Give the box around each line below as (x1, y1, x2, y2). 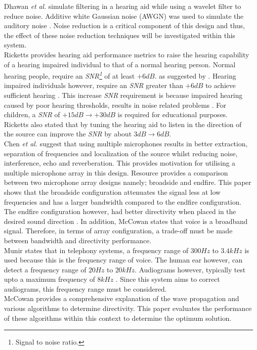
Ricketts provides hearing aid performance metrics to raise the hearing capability (4, 49, 249, 59)
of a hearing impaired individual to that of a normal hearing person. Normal (4, 59, 236, 69)
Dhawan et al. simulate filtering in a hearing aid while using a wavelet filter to (4, 1, 241, 11)
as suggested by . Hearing (159, 70, 236, 81)
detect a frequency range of (4, 264, 86, 274)
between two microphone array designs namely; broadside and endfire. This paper (4, 177, 252, 187)
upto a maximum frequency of (4, 274, 95, 284)
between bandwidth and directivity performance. (4, 235, 152, 245)
